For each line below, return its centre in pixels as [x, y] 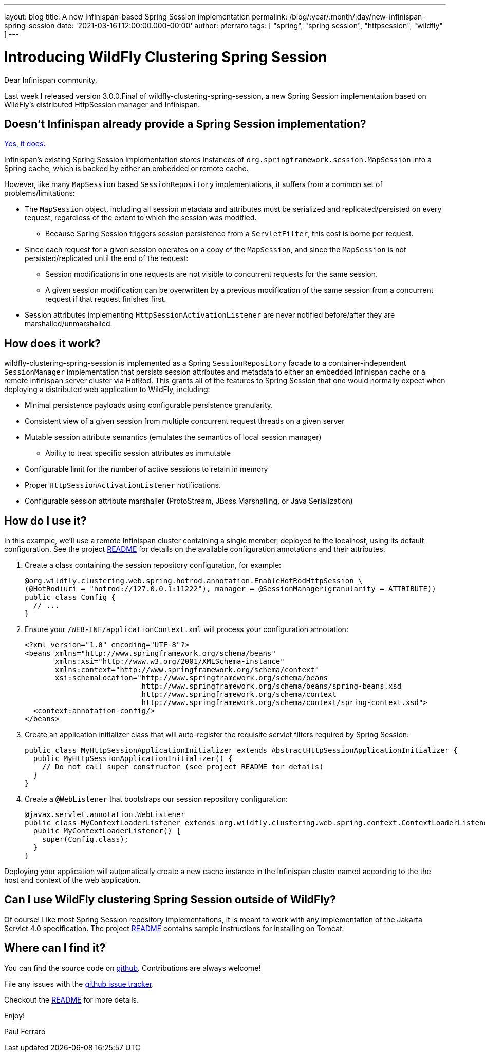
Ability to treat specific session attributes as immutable [138, 453]
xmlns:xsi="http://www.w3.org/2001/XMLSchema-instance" [170, 662]
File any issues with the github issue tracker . [79, 984]
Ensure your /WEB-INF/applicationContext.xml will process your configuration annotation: [186, 629]
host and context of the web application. [72, 880]
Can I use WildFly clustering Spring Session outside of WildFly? [170, 900]
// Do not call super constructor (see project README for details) [183, 767]
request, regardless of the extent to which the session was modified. [141, 218]
